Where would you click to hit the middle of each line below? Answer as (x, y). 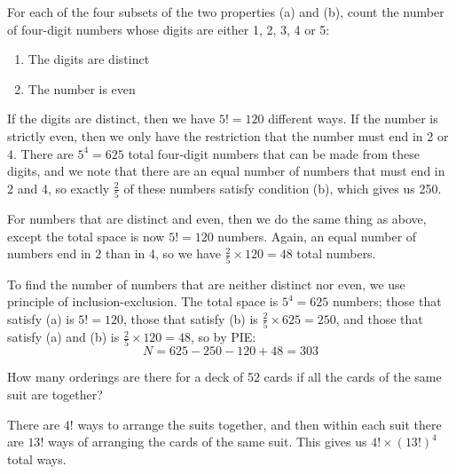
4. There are (40, 153)
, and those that (379, 318)
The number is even (82, 88)
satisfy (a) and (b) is (63, 337)
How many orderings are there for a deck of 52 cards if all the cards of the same (224, 377)
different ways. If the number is (353, 118)
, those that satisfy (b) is (190, 318)
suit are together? (55, 394)
